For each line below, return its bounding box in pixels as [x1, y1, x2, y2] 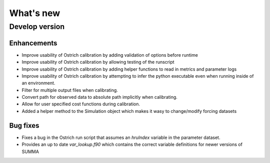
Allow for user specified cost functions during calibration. [21, 101, 140, 107]
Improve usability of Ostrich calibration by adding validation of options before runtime [21, 52, 198, 58]
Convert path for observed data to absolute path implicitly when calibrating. [21, 94, 177, 100]
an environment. [21, 80, 55, 86]
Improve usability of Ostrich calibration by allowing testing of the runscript [21, 59, 174, 65]
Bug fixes [9, 121, 39, 130]
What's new [9, 8, 60, 19]
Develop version [9, 22, 65, 31]
